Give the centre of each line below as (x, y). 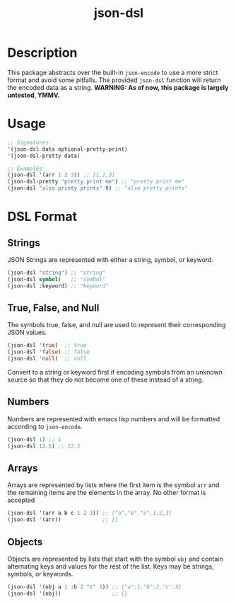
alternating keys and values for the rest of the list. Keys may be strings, (111, 566)
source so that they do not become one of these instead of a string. (106, 380)
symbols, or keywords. (40, 574)
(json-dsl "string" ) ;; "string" (57, 273)
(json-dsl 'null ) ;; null (47, 359)
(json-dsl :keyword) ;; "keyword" (58, 286)
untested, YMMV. (34, 95)
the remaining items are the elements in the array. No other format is (107, 493)
